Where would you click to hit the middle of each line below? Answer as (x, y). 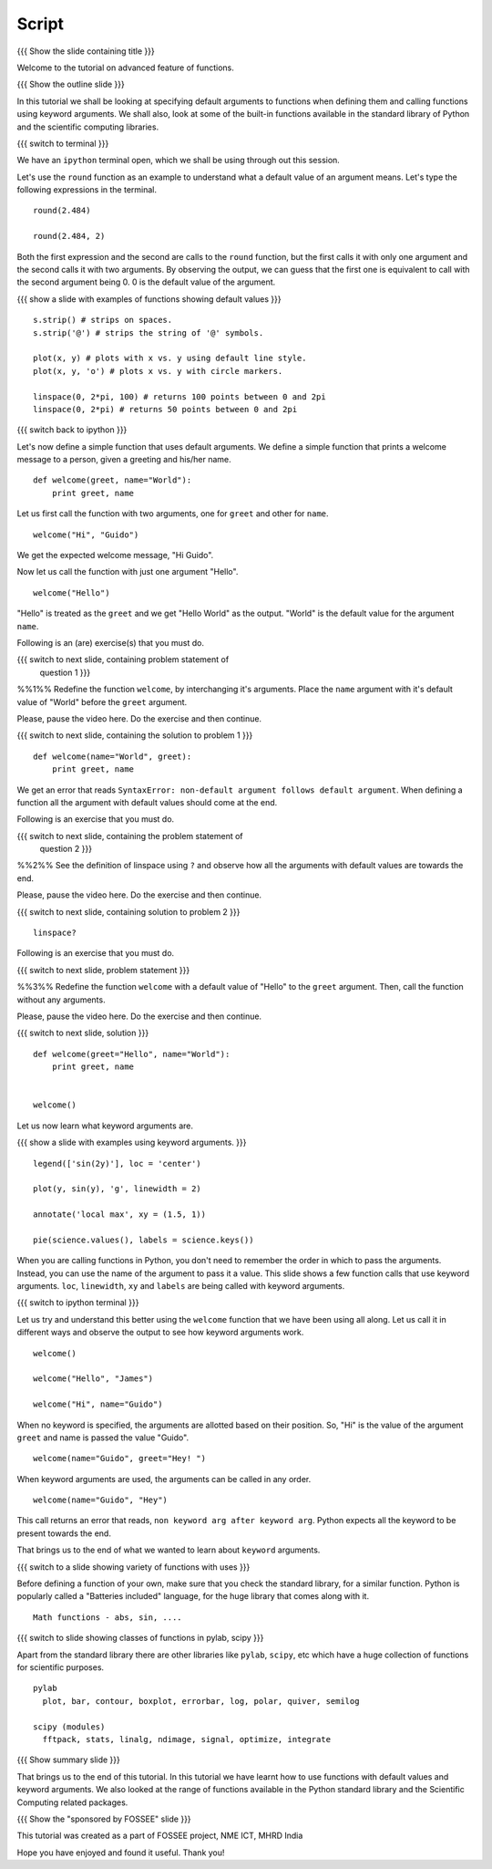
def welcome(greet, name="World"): (113, 480)
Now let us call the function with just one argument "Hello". (128, 572)
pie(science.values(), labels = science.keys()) (143, 1240)
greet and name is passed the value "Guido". (103, 1438)
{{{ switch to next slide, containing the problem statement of (130, 836)
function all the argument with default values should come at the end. (147, 802)
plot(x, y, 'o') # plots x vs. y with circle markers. (158, 371)
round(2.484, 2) (69, 236)
